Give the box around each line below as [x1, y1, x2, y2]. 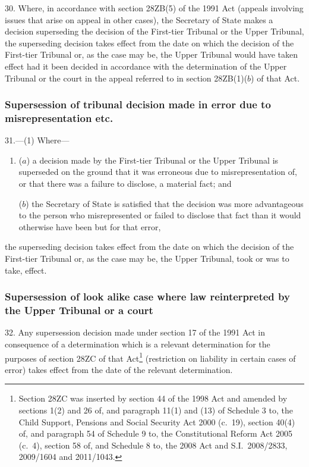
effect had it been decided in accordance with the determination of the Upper [5, 59, 287, 72]
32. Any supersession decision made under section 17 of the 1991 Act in [5, 326, 266, 339]
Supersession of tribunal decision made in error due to [5, 97, 271, 112]
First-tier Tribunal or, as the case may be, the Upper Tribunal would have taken [5, 48, 298, 61]
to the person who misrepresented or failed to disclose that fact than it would [18, 209, 301, 221]
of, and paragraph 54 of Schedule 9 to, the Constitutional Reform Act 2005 [18, 427, 292, 440]
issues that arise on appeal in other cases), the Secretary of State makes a [5, 13, 273, 26]
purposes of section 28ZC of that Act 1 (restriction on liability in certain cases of [5, 350, 296, 364]
